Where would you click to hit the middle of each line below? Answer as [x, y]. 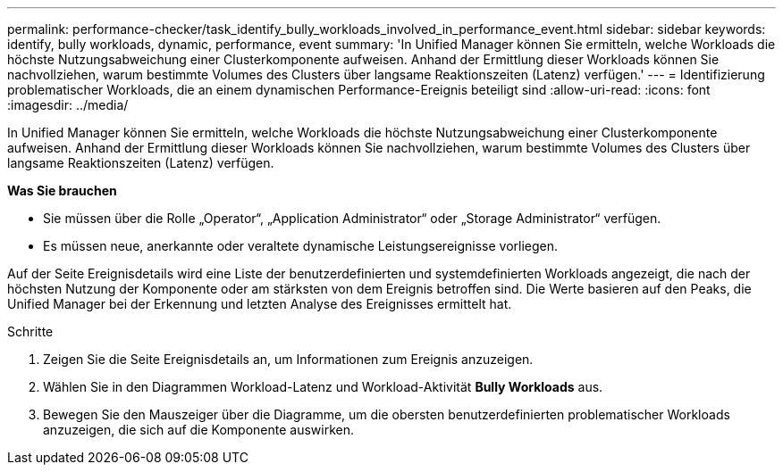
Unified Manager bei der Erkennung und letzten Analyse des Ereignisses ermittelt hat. [260, 304]
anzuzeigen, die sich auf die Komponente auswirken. [199, 430]
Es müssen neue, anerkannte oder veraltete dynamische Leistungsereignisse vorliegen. [301, 246]
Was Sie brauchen [62, 190]
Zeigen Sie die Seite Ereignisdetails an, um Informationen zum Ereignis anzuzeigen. [288, 359]
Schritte [30, 331]
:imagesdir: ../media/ [68, 105]
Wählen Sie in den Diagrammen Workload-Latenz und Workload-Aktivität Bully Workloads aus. [323, 387]
